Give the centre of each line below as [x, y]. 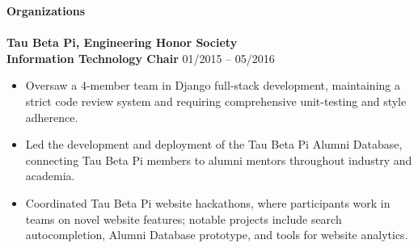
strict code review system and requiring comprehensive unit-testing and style [216, 101]
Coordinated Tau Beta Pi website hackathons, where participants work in [208, 202]
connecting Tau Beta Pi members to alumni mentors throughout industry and [219, 160]
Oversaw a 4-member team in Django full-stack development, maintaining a [213, 85]
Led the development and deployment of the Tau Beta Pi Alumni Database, [214, 144]
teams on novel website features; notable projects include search [184, 219]
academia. [50, 176]
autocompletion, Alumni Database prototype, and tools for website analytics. [217, 235]
